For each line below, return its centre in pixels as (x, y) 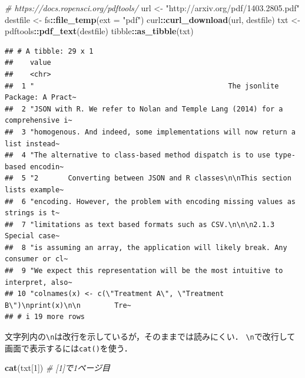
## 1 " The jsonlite (142, 86)
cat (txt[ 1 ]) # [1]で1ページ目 (57, 368)
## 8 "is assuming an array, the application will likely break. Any (146, 247)
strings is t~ (32, 213)
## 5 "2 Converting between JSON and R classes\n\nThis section (148, 178)
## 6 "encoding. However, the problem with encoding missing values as (150, 201)
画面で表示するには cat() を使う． (69, 348)
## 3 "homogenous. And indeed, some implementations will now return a (150, 132)
